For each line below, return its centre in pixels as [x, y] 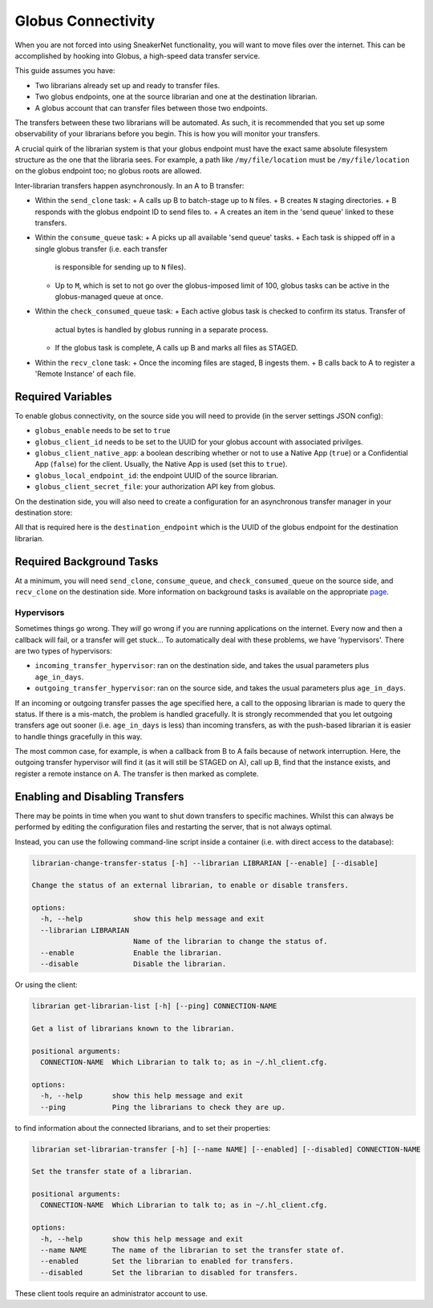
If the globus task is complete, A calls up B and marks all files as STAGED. [176, 348]
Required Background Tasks [87, 561]
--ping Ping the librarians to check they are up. [163, 1107]
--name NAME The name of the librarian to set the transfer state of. [192, 1250]
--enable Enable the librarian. [131, 953]
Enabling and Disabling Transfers [99, 797]
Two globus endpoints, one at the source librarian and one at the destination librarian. [176, 97]
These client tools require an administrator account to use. [111, 1293]
